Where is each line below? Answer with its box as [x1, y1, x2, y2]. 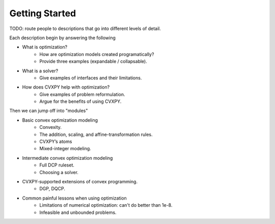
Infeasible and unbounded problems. [39, 209, 117, 215]
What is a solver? [22, 68, 59, 74]
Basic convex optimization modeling [22, 117, 98, 123]
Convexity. [39, 124, 62, 130]
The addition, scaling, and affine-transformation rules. [39, 131, 153, 137]
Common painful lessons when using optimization [22, 195, 127, 201]
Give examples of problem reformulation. [39, 91, 125, 97]
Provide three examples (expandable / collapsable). [39, 59, 147, 65]
